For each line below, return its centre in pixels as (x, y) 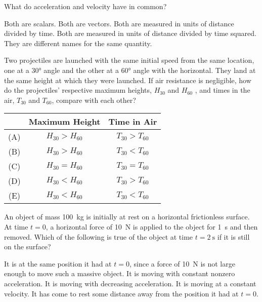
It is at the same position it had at (58, 263)
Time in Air (133, 122)
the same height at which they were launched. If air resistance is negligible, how (128, 80)
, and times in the (223, 90)
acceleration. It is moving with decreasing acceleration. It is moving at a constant (130, 283)
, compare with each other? (94, 100)
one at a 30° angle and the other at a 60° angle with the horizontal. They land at (130, 70)
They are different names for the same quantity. (78, 43)
